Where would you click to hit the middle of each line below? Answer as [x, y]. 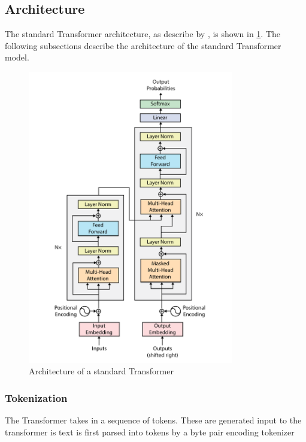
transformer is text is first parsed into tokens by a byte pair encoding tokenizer [150, 432]
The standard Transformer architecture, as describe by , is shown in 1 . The [143, 34]
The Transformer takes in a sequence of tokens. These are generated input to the [153, 420]
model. [17, 57]
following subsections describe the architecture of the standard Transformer [143, 45]
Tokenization [36, 397]
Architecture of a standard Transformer [101, 371]
